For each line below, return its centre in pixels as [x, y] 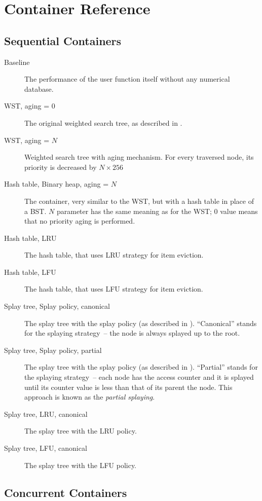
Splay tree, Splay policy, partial [53, 350]
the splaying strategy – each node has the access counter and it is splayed [139, 377]
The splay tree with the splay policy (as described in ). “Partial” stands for [141, 367]
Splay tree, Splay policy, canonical [57, 306]
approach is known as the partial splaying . [90, 397]
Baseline [17, 62]
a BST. [35, 211]
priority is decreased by [61, 167]
